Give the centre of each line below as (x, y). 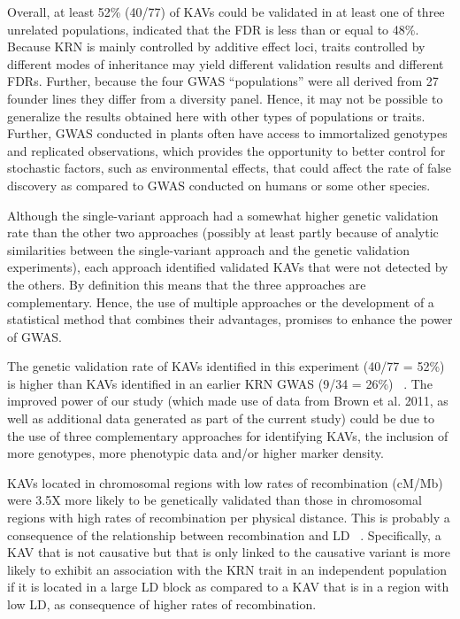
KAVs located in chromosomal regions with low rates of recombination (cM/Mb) (225, 482)
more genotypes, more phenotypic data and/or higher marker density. (195, 453)
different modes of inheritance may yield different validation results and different (226, 63)
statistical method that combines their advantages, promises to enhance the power (230, 319)
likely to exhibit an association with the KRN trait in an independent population (227, 569)
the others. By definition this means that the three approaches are (187, 284)
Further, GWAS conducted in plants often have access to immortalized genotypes (227, 133)
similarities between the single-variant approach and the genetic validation (208, 249)
